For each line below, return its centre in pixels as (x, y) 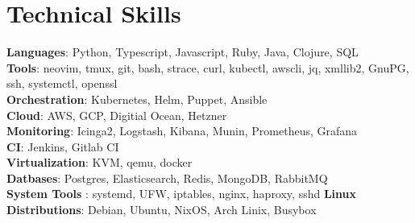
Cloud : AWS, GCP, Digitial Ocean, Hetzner (117, 115)
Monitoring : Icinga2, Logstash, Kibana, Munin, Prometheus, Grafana (182, 131)
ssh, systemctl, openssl (62, 83)
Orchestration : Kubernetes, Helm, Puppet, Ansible (137, 99)
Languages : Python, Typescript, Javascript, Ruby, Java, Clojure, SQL (183, 52)
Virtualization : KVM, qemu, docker (100, 162)
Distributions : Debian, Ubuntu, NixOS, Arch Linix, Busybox (162, 210)
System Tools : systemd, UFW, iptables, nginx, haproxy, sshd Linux (182, 194)
